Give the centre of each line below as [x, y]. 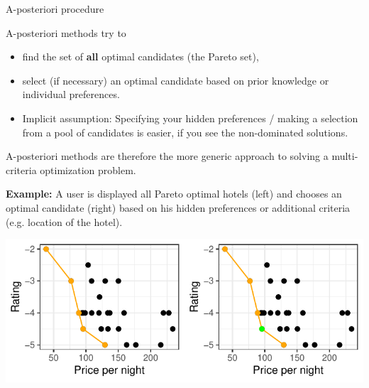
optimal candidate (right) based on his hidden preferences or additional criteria [178, 207]
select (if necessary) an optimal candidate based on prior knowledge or [176, 80]
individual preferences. [71, 94]
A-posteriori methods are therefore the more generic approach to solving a [167, 156]
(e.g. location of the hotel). [64, 221]
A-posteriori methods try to [66, 32]
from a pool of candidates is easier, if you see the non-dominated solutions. [185, 132]
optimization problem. [88, 169]
